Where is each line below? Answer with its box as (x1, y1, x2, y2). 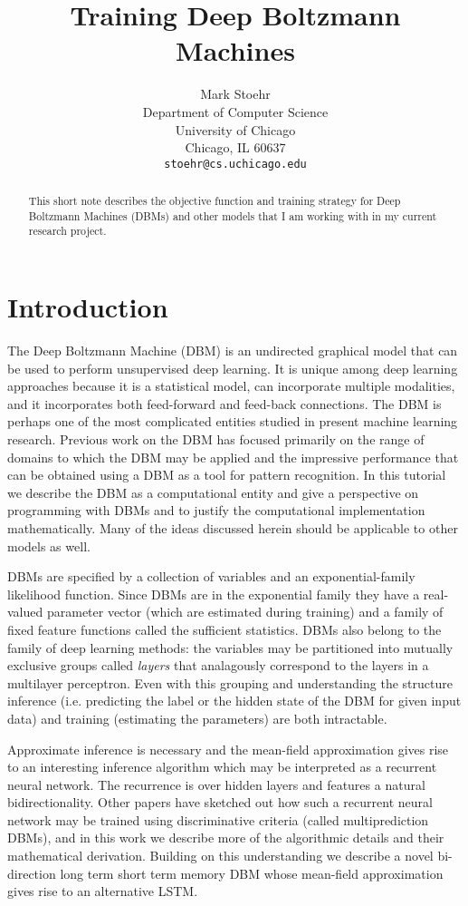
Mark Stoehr (200, 84, 271, 103)
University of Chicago (175, 120, 296, 139)
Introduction (7, 288, 168, 326)
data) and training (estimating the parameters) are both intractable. (7, 708, 387, 727)
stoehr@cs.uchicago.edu (164, 157, 307, 170)
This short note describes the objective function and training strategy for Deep (28, 193, 401, 209)
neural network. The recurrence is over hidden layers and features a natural (7, 774, 425, 794)
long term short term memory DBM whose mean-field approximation (60, 863, 444, 882)
